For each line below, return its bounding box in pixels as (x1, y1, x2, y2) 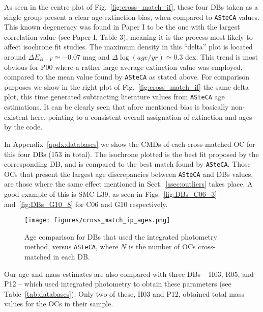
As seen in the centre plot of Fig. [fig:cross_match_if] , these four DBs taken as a (4, 2, 258, 12)
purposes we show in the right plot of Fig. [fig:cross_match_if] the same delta (4, 81, 249, 92)
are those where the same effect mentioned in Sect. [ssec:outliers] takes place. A (4, 178, 253, 189)
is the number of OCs (128, 241, 196, 252)
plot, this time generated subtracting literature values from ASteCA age (4, 91, 225, 102)
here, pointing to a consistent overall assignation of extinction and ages (31, 111, 252, 122)
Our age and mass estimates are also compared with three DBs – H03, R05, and (4, 268, 254, 279)
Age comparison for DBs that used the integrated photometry (24, 231, 217, 242)
